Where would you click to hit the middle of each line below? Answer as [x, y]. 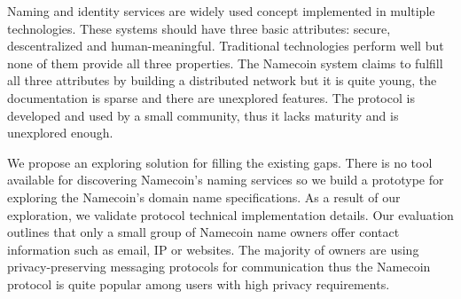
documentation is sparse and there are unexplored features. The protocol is [211, 97]
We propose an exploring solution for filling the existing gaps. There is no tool [220, 162]
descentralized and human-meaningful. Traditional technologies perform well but [226, 46]
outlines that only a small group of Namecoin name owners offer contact [203, 232]
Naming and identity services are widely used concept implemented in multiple [221, 11]
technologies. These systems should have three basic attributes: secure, [199, 28]
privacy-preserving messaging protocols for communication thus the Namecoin [219, 267]
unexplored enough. [60, 133]
